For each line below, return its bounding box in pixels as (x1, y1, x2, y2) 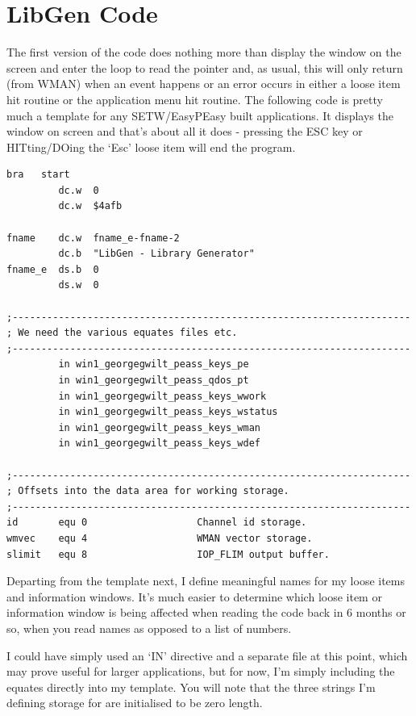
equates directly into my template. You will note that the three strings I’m (6, 678, 376, 695)
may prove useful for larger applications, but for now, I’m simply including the (6, 663, 395, 680)
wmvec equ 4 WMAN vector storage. (6, 532, 313, 544)
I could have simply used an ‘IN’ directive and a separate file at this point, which (6, 647, 408, 664)
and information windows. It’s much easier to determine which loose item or (6, 588, 382, 605)
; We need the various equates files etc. (6, 327, 238, 339)
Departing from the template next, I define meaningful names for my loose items (6, 572, 406, 589)
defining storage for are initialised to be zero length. (6, 694, 263, 711)
